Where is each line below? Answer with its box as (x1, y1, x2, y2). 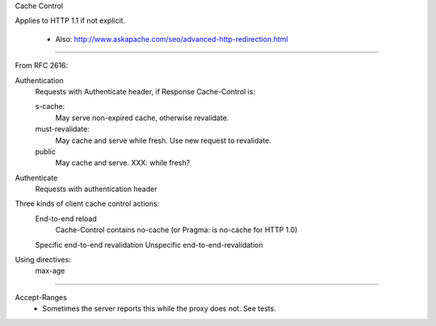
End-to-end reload (35, 214, 97, 224)
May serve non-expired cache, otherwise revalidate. (55, 113, 229, 123)
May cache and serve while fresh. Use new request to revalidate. (55, 136, 272, 145)
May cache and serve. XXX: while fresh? (55, 158, 191, 168)
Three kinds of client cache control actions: (15, 199, 160, 209)
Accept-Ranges (15, 292, 68, 302)
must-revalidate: (35, 124, 90, 134)
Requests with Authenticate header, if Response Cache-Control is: (35, 86, 256, 96)
